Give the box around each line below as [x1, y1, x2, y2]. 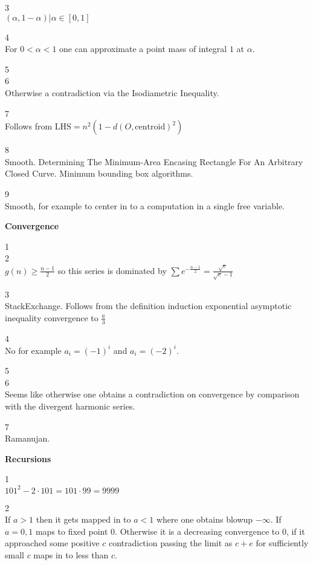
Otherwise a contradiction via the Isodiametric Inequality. [5, 86, 219, 99]
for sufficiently [256, 537, 309, 549]
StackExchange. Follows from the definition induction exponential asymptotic [5, 299, 292, 312]
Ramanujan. [5, 432, 50, 445]
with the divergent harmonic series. [5, 400, 135, 413]
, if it [286, 524, 305, 537]
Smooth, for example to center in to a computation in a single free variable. [5, 199, 285, 212]
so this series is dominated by [57, 264, 167, 276]
